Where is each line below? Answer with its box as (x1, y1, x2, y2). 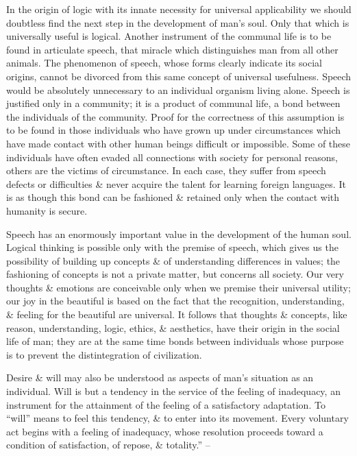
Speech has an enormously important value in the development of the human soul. (6, 226, 352, 241)
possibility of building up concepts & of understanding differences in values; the (6, 253, 341, 267)
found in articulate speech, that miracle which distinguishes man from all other (6, 42, 338, 56)
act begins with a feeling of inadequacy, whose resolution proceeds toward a (6, 424, 323, 438)
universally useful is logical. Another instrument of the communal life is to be (6, 29, 332, 43)
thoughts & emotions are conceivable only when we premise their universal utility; (6, 280, 351, 294)
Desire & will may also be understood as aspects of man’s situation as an (6, 370, 314, 385)
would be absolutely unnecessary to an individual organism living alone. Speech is (6, 82, 350, 97)
